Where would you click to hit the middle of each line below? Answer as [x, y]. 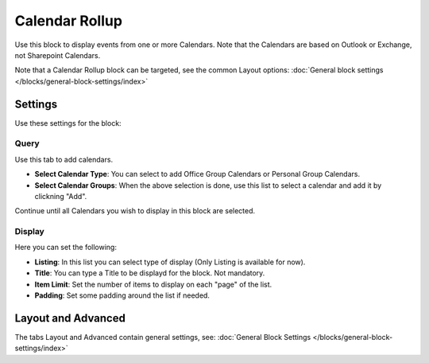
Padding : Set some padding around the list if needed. [122, 295]
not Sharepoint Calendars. [58, 55]
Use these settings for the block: [68, 123]
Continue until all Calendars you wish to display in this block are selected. [135, 211]
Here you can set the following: [66, 248]
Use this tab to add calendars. [64, 159]
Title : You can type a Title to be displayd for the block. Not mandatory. [150, 273]
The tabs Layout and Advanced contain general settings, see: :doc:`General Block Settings [163, 337]
